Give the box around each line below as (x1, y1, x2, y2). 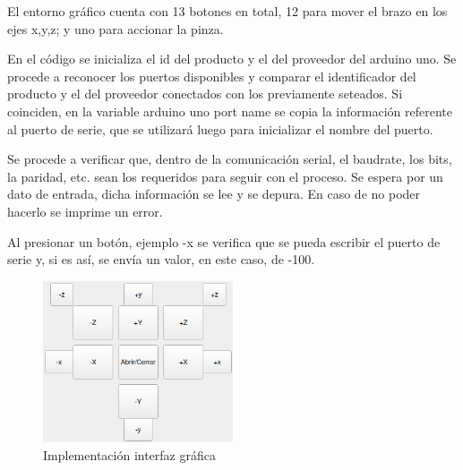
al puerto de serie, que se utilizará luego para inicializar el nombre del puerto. (7, 119, 433, 138)
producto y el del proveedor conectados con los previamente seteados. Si (7, 84, 403, 103)
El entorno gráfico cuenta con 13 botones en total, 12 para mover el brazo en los (7, 2, 448, 20)
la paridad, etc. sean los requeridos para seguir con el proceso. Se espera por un (7, 167, 443, 185)
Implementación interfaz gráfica (43, 445, 216, 464)
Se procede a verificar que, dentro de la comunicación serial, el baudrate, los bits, (7, 150, 452, 168)
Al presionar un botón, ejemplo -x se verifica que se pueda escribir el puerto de (7, 232, 441, 251)
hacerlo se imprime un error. (7, 201, 163, 220)
